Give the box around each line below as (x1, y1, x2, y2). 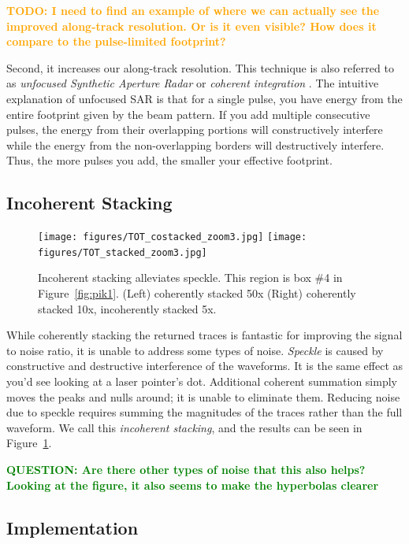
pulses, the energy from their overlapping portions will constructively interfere (6, 121, 383, 138)
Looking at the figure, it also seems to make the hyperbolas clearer (6, 476, 379, 493)
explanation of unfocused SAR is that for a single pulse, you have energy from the (6, 90, 403, 106)
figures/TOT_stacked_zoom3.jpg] (38, 246, 207, 258)
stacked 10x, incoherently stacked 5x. (38, 300, 217, 316)
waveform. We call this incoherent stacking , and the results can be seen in (6, 419, 363, 435)
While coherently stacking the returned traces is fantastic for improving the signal (6, 327, 403, 343)
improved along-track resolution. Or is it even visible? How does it (6, 17, 377, 34)
